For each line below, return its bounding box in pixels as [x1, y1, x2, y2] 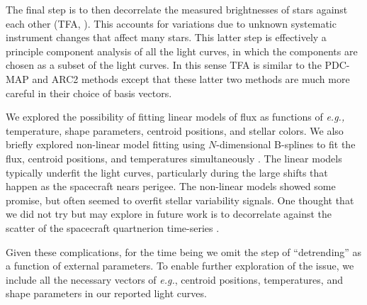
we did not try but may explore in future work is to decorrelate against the [6, 206, 332, 221]
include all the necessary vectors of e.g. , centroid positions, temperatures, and [6, 272, 343, 287]
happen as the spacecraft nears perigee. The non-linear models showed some [6, 179, 336, 194]
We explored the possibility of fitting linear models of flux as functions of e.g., [6, 109, 345, 124]
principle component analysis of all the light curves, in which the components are [6, 43, 358, 58]
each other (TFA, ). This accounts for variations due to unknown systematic [6, 16, 337, 30]
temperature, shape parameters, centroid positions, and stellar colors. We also [6, 123, 344, 138]
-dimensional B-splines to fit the [216, 137, 356, 152]
